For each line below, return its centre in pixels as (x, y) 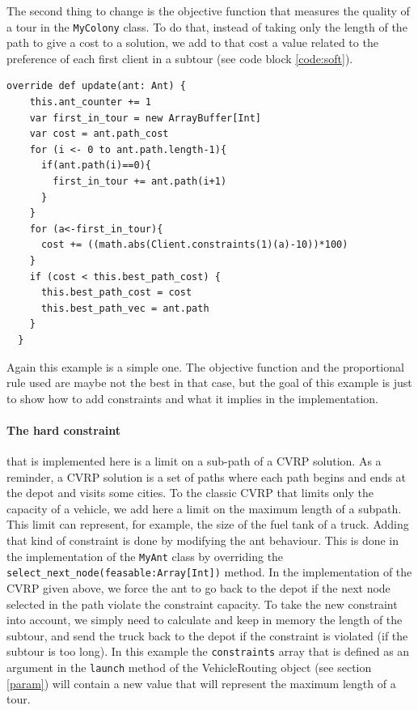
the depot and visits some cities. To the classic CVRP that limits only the (190, 493)
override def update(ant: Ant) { (96, 86)
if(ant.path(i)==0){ (96, 166)
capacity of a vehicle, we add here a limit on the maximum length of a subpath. (204, 508)
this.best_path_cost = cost (116, 293)
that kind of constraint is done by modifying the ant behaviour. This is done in (203, 540)
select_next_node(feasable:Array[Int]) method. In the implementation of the (209, 572)
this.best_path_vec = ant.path (125, 308)
